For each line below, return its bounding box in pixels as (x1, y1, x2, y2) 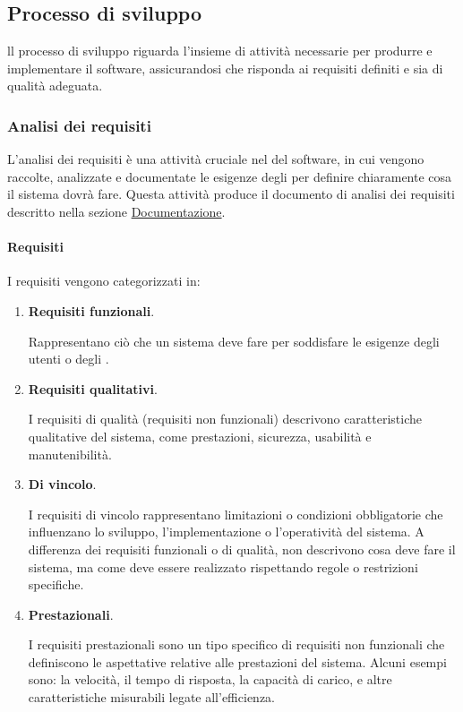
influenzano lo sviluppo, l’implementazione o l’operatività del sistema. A (28, 522, 424, 541)
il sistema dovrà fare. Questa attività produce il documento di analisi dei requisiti (7, 184, 455, 203)
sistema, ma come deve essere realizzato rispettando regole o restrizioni (28, 557, 418, 576)
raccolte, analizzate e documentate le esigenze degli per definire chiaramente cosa (7, 167, 452, 185)
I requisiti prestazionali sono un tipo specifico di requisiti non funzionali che (28, 635, 445, 654)
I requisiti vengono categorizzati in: (7, 271, 201, 290)
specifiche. (28, 575, 84, 594)
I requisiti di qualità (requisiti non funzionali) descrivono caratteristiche (28, 409, 423, 428)
